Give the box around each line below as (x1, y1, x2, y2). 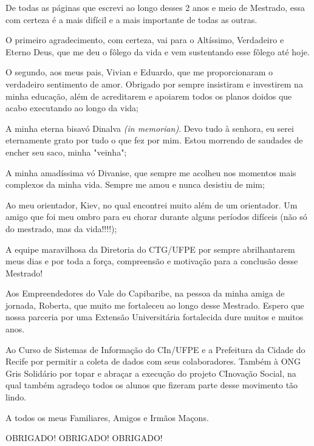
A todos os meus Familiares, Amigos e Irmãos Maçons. (5, 411, 209, 424)
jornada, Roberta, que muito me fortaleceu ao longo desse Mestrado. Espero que (5, 298, 304, 311)
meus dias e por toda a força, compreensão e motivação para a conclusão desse (5, 255, 298, 267)
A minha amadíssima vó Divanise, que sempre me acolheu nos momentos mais (5, 166, 296, 179)
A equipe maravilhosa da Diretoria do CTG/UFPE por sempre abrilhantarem (5, 242, 295, 255)
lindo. (5, 391, 27, 403)
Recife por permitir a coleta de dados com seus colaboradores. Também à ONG (5, 355, 301, 368)
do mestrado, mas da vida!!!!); (5, 222, 117, 235)
